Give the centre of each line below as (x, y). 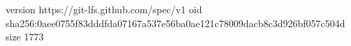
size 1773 (25, 37)
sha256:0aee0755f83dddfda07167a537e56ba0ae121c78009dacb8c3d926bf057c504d (175, 23)
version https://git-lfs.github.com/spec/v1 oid (104, 9)
